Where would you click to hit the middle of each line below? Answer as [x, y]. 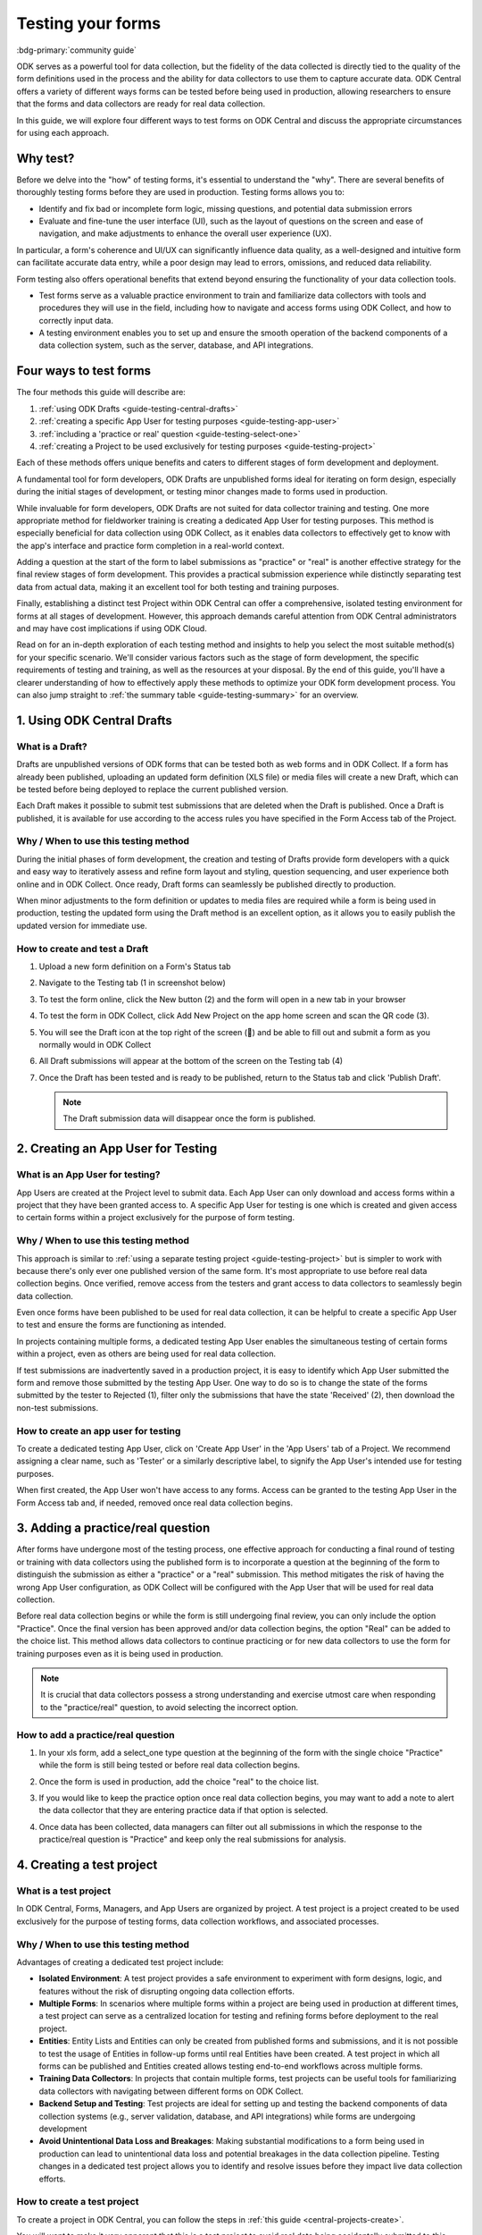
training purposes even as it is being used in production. [120, 1653]
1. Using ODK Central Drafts [95, 720]
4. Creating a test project [87, 1865]
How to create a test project [78, 2202]
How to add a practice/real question [96, 1734]
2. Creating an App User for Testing [117, 1149]
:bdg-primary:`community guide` [77, 50]
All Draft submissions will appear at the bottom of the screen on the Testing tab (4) [191, 1061]
